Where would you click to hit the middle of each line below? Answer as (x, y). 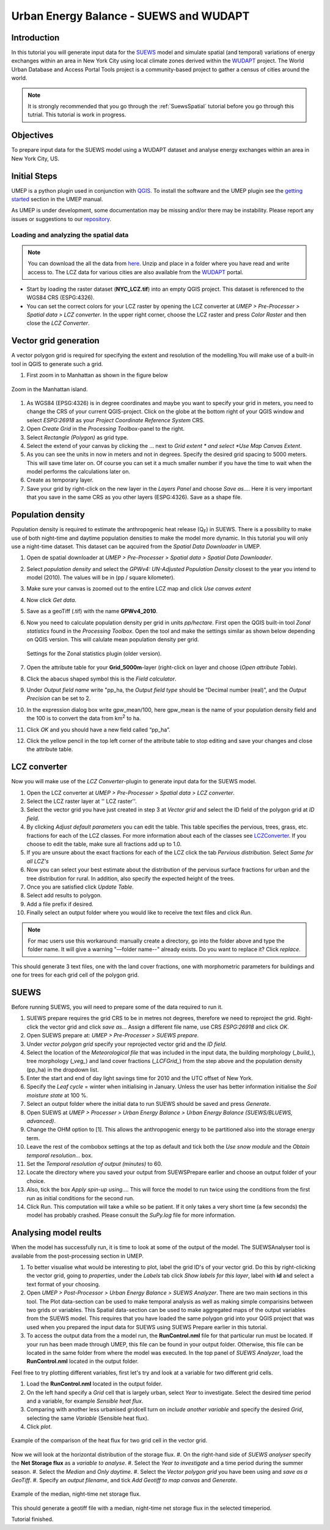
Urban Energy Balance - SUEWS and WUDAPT (130, 16)
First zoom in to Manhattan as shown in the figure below (97, 375)
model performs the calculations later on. (79, 472)
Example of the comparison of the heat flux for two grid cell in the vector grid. (109, 1441)
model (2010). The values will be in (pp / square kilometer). (101, 578)
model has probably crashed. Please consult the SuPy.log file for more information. (131, 1215)
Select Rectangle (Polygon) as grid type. (77, 437)
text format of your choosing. (63, 1284)
